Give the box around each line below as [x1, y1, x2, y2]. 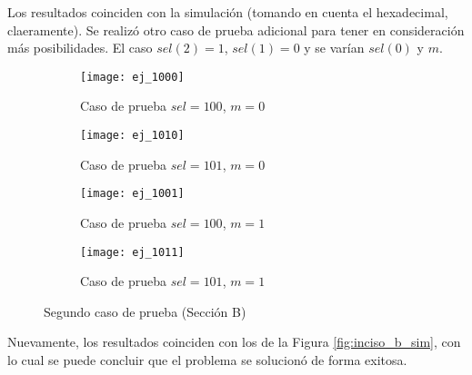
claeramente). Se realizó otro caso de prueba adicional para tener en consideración [7, 20, 465, 39]
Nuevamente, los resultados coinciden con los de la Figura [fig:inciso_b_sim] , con [7, 332, 461, 351]
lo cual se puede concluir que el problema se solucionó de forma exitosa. [7, 350, 407, 369]
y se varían [304, 38, 365, 57]
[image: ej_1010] [80, 129, 185, 143]
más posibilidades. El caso [7, 38, 153, 57]
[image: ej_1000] [80, 70, 185, 84]
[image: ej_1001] [80, 187, 185, 201]
